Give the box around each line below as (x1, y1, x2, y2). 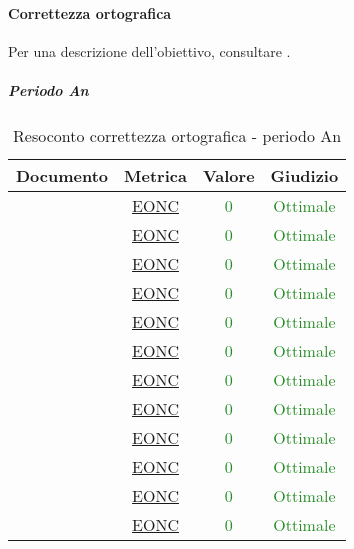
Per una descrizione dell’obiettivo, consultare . (8, 40, 291, 61)
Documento (16, 163, 109, 187)
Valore (202, 163, 255, 187)
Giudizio (270, 163, 339, 187)
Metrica (124, 163, 187, 187)
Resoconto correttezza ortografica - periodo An (13, 123, 342, 147)
